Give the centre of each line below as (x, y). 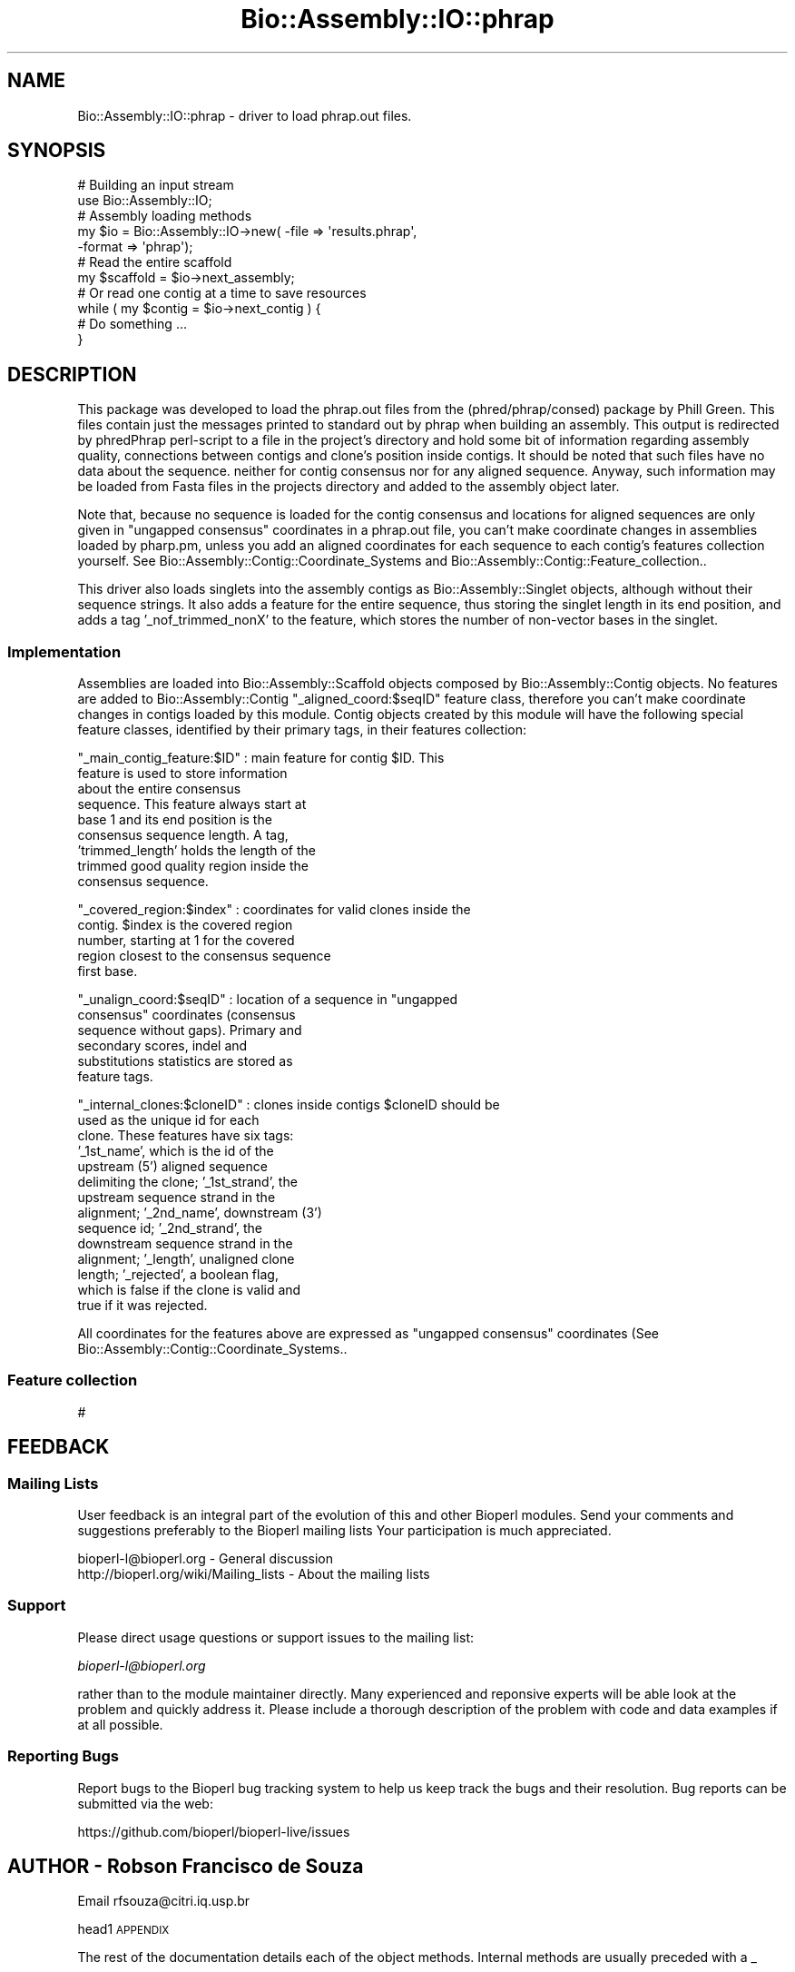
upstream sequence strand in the (177, 1198)
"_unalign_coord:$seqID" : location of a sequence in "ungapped (268, 1000)
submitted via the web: (145, 1803)
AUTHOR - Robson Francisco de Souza (186, 1866)
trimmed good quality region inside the (193, 866)
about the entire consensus (159, 789)
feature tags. (115, 1077)
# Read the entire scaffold (155, 262)
